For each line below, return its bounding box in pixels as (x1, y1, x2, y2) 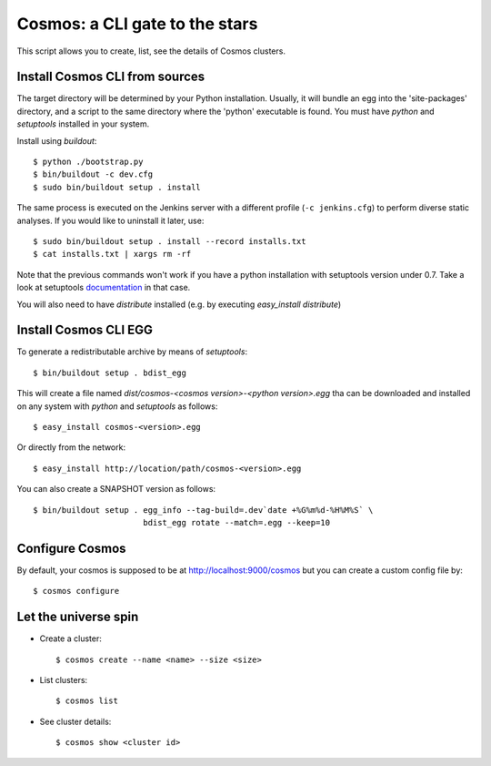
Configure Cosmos (16, 540, 126, 556)
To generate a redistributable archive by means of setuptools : (16, 346, 248, 357)
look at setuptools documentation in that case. (16, 282, 191, 293)
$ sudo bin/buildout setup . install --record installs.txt (33, 236, 306, 246)
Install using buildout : (16, 135, 97, 146)
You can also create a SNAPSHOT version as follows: (16, 484, 216, 495)
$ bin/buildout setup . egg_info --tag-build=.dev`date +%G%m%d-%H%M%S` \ (33, 505, 374, 515)
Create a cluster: (39, 633, 102, 644)
